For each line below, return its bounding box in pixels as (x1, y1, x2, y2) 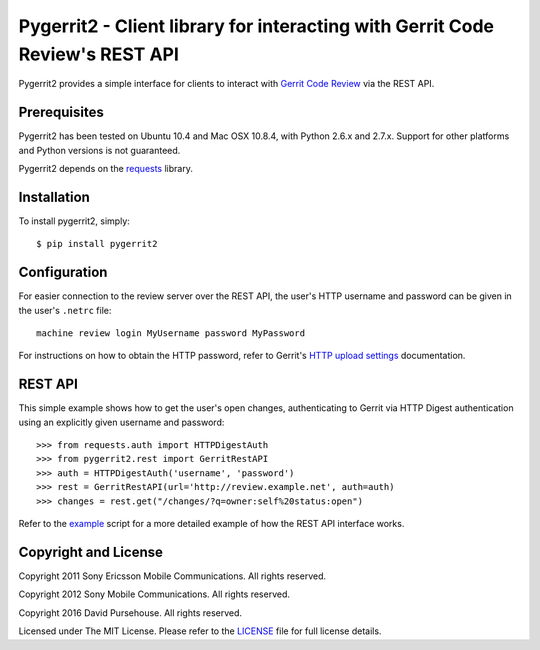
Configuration (18, 264, 108, 281)
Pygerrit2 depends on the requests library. (18, 163, 194, 175)
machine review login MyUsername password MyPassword (36, 328, 305, 339)
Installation (18, 188, 90, 205)
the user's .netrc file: (18, 304, 112, 316)
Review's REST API (18, 43, 180, 65)
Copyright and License (18, 543, 164, 560)
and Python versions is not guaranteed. (18, 144, 181, 156)
